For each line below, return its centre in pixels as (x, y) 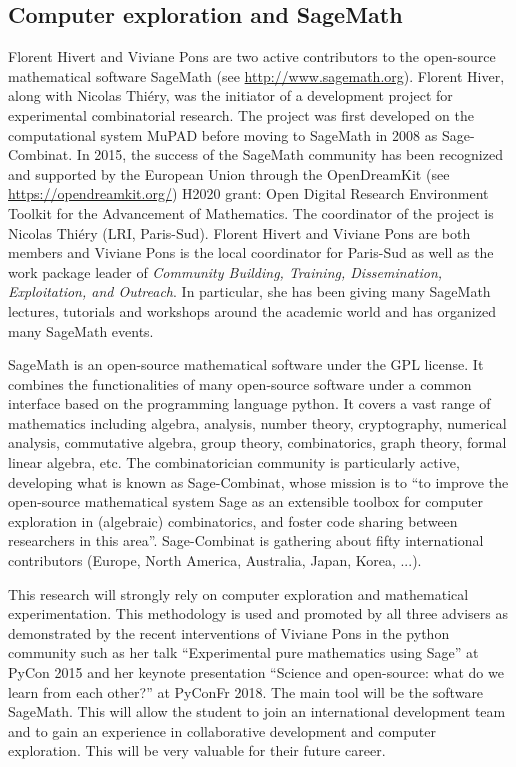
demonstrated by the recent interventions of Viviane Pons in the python (229, 632)
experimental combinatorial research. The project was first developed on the (241, 114)
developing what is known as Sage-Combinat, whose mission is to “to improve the (258, 481)
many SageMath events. (81, 330)
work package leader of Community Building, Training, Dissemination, (225, 271)
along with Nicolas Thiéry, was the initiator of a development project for (230, 95)
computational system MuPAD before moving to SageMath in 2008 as (223, 134)
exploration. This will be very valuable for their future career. (197, 750)
